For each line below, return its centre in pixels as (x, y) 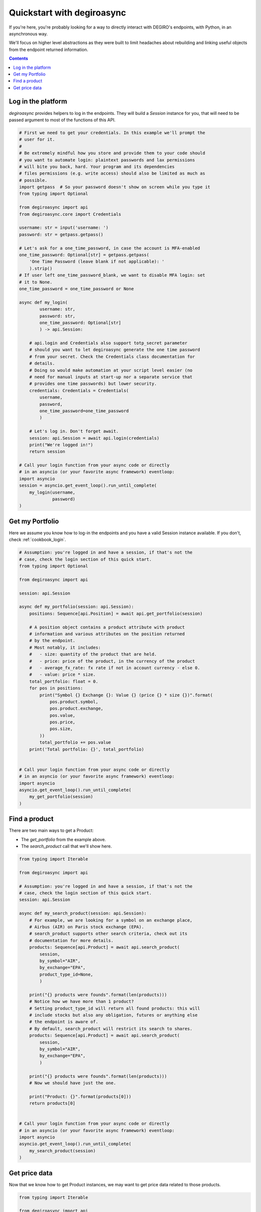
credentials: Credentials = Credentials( (79, 391)
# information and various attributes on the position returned (107, 634)
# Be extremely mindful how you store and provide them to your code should (112, 153)
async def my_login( (43, 302)
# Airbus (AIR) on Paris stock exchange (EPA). (87, 927)
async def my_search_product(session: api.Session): (83, 913)
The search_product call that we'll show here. (66, 846)
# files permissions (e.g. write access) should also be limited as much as (112, 174)
